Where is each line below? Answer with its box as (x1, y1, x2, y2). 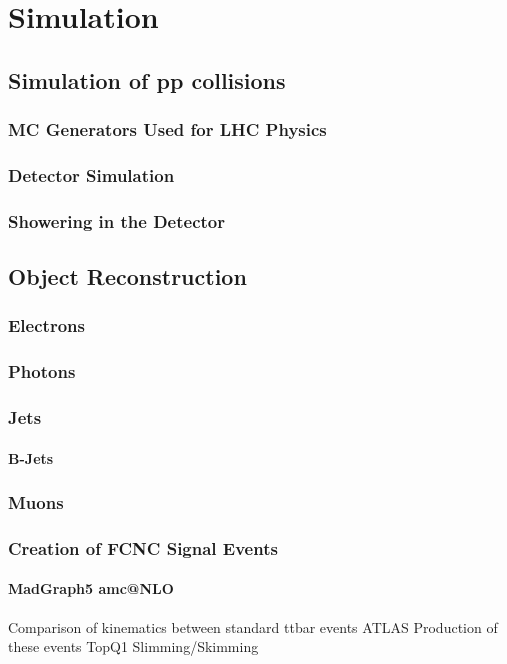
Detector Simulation (8, 162, 175, 187)
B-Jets (8, 447, 54, 468)
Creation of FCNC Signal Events (8, 535, 278, 560)
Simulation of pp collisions (8, 64, 286, 95)
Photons (8, 359, 76, 384)
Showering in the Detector (8, 208, 225, 233)
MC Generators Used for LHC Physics (8, 117, 327, 142)
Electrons (8, 313, 85, 338)
